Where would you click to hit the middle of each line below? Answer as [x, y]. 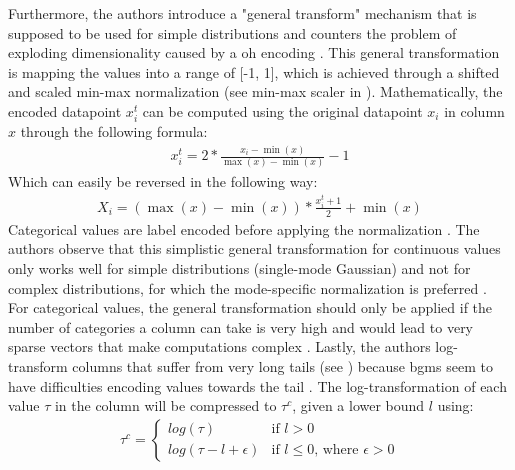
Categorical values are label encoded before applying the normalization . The [244, 228]
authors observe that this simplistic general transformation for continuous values [254, 248]
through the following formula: [114, 131]
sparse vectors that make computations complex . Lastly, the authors [219, 346]
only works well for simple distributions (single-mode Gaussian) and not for [239, 268]
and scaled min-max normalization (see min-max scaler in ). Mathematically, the [255, 91]
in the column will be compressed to [165, 405]
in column [474, 110]
